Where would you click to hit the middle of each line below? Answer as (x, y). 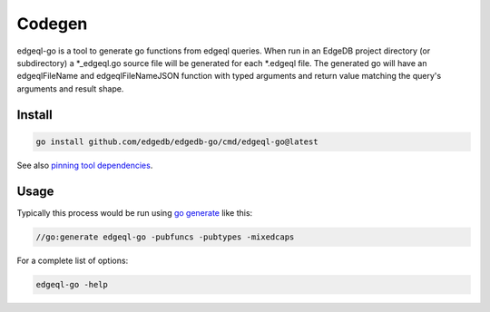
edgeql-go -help (72, 284)
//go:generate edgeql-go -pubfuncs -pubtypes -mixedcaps (165, 237)
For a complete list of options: (73, 260)
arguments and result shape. (70, 88)
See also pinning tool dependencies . (85, 165)
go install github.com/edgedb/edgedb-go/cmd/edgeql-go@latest (177, 141)
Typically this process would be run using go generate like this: (135, 212)
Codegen (52, 24)
